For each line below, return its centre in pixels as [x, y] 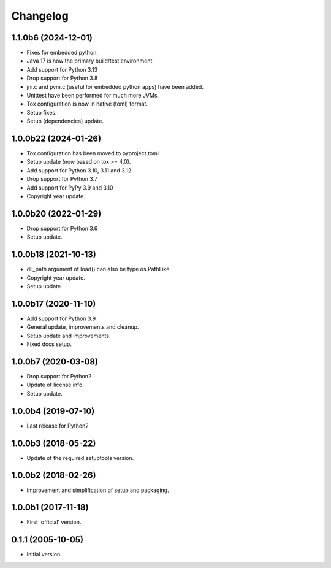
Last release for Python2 [58, 426]
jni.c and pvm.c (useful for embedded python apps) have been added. [115, 86]
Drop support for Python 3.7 [62, 179]
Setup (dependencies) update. [65, 121]
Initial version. [44, 555]
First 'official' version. [54, 522]
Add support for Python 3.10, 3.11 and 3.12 [79, 170]
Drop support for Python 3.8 [62, 78]
